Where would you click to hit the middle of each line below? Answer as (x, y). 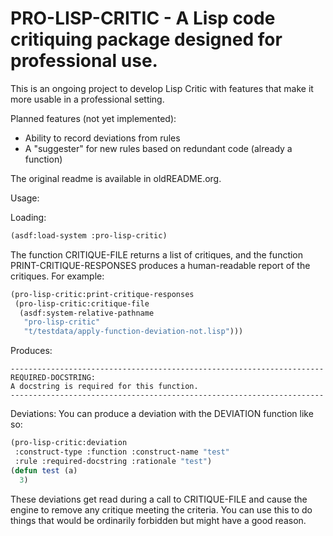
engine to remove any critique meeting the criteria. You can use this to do (161, 509)
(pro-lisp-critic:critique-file (82, 303)
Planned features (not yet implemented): (93, 118)
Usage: (25, 198)
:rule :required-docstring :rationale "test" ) (113, 461)
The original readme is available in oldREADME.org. (116, 178)
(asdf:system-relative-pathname (87, 313)
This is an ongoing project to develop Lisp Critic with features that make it (162, 88)
